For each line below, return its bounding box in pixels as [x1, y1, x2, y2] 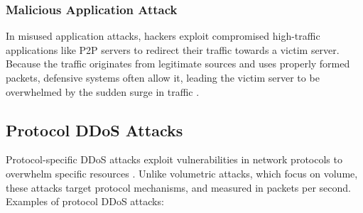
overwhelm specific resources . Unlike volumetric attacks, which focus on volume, [6, 165, 358, 180]
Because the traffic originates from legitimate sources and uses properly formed [6, 56, 350, 71]
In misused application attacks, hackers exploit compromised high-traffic [6, 28, 320, 43]
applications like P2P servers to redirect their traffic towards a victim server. [6, 42, 340, 57]
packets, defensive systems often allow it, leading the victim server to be [6, 70, 320, 84]
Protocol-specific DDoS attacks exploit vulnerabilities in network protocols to [6, 152, 342, 167]
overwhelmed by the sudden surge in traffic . [6, 84, 200, 99]
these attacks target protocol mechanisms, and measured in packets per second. [6, 180, 351, 195]
